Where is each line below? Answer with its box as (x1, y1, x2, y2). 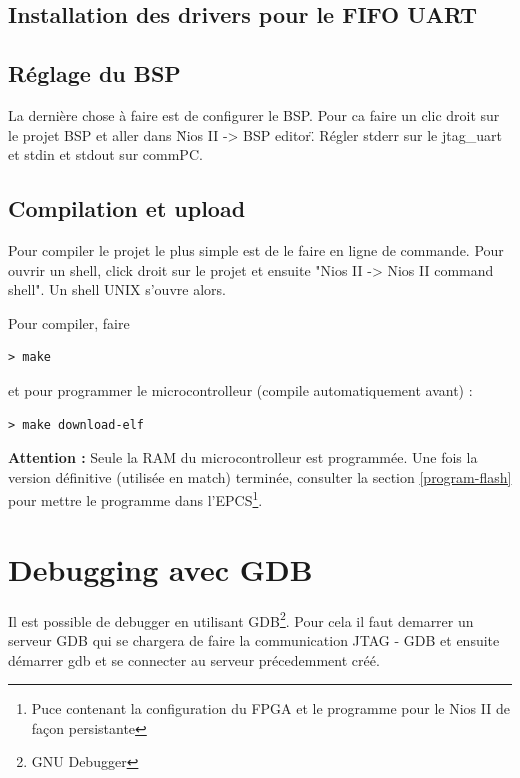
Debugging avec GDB (8, 548, 313, 589)
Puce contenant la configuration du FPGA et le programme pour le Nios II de (31, 698, 510, 719)
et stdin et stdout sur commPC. (8, 144, 203, 165)
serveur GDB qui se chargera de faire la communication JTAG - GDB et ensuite (8, 629, 500, 650)
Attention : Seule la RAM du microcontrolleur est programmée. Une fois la (8, 447, 478, 468)
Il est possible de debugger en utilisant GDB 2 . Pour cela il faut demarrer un (8, 607, 474, 631)
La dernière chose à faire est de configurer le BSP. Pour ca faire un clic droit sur (8, 104, 500, 125)
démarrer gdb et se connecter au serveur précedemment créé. (8, 649, 380, 670)
